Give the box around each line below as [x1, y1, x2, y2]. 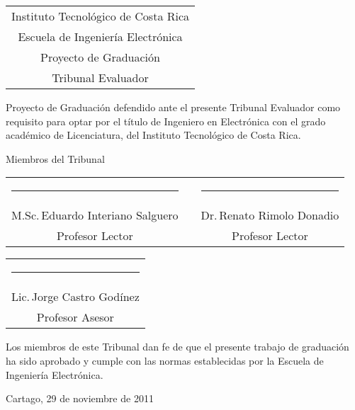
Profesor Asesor [36, 309, 114, 326]
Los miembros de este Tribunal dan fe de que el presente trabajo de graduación [6, 339, 349, 354]
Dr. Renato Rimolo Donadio [201, 207, 339, 224]
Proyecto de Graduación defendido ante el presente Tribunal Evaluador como [6, 100, 341, 114]
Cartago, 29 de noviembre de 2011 [6, 391, 154, 406]
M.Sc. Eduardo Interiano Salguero [11, 207, 179, 224]
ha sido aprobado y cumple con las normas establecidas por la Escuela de [6, 353, 324, 368]
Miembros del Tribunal [6, 151, 105, 166]
